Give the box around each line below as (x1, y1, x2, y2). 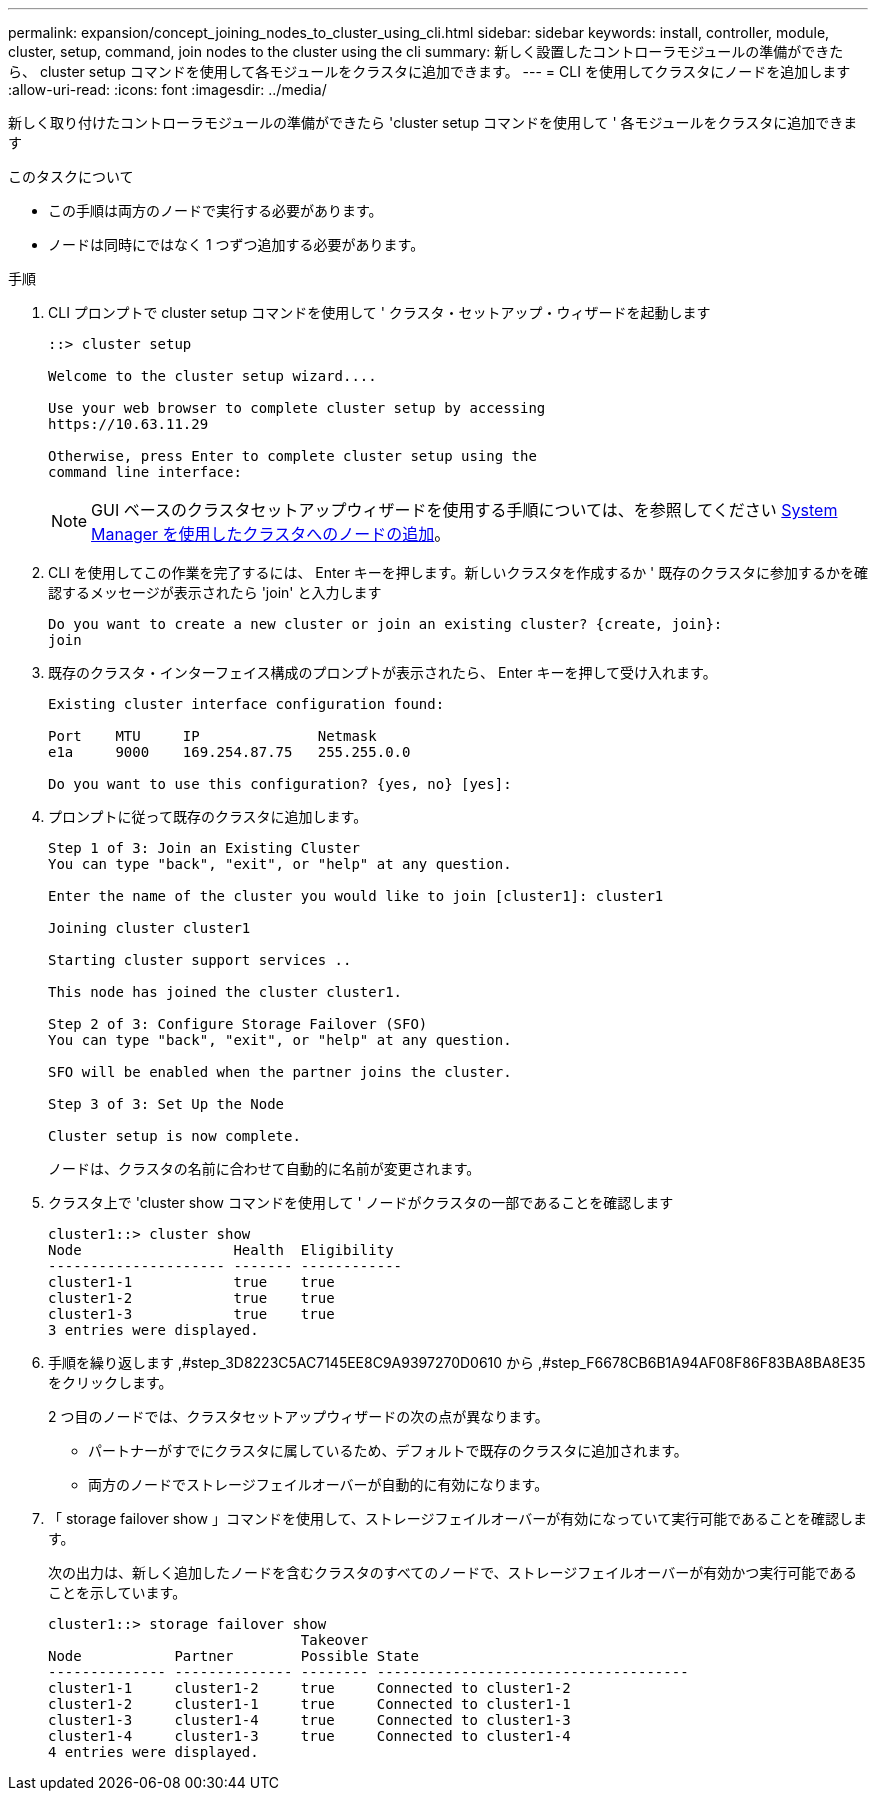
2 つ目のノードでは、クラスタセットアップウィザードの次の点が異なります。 (48, 1408, 549, 1425)
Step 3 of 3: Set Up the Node (48, 1096, 285, 1112)
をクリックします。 (48, 1374, 173, 1391)
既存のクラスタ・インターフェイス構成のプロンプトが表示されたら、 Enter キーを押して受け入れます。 (48, 664, 717, 681)
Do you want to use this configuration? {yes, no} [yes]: (48, 776, 512, 792)
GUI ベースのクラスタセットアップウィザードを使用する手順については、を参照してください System (91, 500, 838, 520)
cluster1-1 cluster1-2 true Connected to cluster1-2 (48, 1680, 571, 1696)
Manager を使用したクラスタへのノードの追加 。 (91, 524, 451, 544)
